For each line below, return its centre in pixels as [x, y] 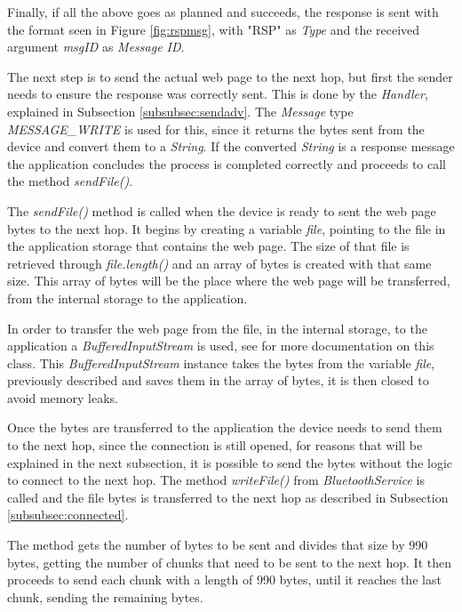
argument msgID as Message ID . [96, 47]
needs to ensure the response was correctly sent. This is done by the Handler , [218, 94]
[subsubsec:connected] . [68, 515]
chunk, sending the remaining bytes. [105, 596]
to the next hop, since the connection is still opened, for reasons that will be [215, 445]
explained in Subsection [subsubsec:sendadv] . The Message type [180, 111]
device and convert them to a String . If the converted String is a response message [231, 146]
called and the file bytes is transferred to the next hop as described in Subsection [228, 497]
